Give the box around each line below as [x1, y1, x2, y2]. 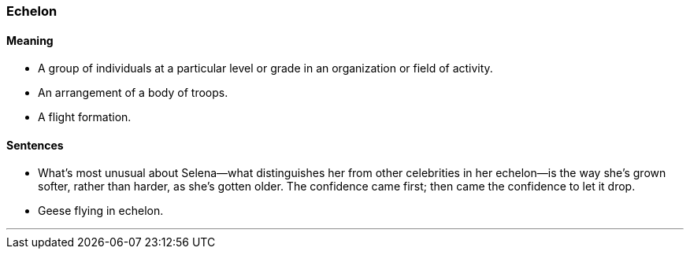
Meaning [6, 33, 54, 47]
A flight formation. [38, 110, 132, 124]
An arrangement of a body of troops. [38, 86, 228, 100]
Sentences [6, 138, 64, 152]
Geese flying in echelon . [38, 204, 164, 218]
